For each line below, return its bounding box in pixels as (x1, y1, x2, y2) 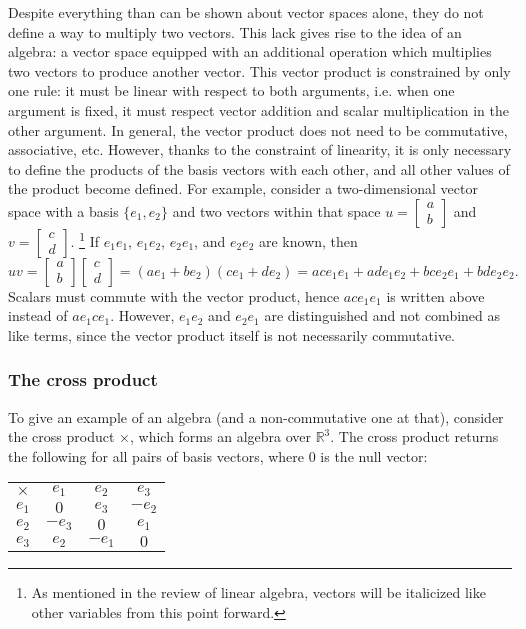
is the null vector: (320, 445, 428, 466)
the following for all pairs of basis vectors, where (8, 445, 305, 466)
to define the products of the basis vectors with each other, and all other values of (8, 158, 510, 179)
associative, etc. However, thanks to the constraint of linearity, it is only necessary (8, 139, 512, 160)
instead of (8, 305, 68, 326)
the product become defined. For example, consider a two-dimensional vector (8, 178, 478, 199)
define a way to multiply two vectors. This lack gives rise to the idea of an (8, 21, 462, 42)
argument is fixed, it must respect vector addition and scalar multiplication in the (8, 99, 509, 120)
